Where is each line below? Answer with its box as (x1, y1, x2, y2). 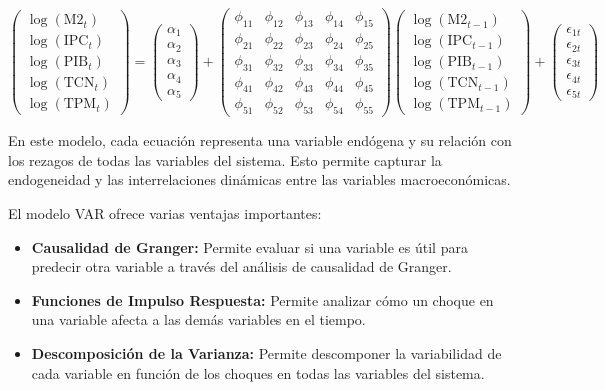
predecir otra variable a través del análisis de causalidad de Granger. (31, 256, 452, 277)
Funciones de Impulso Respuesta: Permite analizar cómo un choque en (31, 289, 494, 310)
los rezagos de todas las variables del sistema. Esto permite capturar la (8, 149, 442, 170)
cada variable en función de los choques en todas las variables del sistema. (31, 362, 485, 383)
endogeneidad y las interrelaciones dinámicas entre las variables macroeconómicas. (8, 169, 511, 190)
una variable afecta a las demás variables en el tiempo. (31, 309, 366, 330)
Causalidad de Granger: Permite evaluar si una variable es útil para (31, 236, 468, 257)
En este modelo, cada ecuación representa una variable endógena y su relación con (8, 130, 512, 151)
